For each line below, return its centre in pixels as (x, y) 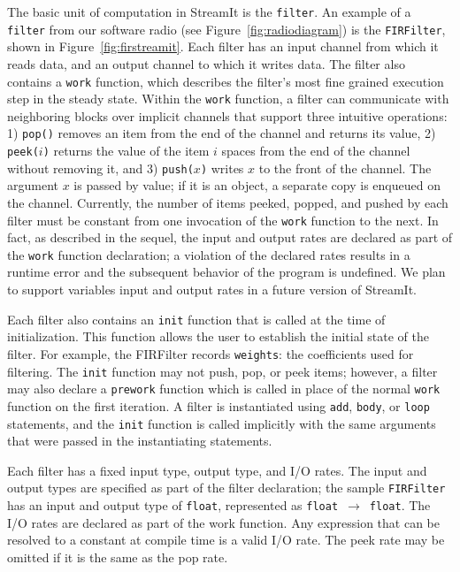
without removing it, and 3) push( (100, 168)
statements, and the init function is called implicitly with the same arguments (222, 423)
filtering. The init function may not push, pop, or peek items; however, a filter (222, 371)
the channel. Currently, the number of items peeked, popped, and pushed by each (228, 202)
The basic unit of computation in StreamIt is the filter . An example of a (209, 11)
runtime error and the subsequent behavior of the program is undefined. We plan (226, 272)
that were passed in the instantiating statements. (140, 441)
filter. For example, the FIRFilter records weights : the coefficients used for (211, 353)
